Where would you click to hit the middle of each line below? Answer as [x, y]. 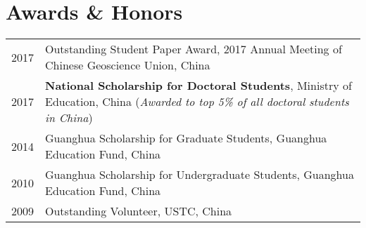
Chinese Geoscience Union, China [128, 65]
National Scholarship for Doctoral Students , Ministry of [198, 86]
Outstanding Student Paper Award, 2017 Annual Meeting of [194, 49]
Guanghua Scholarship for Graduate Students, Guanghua [186, 138]
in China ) [69, 118]
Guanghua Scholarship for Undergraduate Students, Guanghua [200, 175]
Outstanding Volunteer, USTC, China [139, 211]
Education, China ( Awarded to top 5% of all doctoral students [197, 102]
